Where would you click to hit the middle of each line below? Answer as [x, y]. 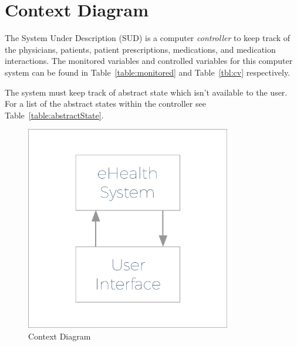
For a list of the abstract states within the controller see [105, 104]
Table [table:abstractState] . [54, 115]
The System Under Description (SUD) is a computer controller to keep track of [148, 38]
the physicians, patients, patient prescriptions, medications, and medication [140, 49]
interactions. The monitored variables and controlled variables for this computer [149, 61]
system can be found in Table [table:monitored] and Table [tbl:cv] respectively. [148, 72]
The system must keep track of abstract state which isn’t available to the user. [146, 92]
